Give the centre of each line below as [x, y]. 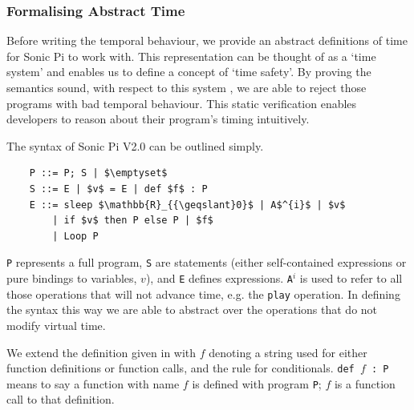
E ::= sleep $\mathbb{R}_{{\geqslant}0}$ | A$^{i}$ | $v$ [187, 205]
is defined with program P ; [257, 383]
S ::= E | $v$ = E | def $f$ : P [118, 189]
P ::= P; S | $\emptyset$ [98, 173]
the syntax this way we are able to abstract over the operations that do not [192, 310]
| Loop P [75, 236]
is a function [365, 383]
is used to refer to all [351, 278]
